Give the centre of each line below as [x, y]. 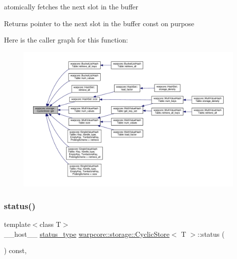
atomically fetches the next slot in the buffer [71, 6]
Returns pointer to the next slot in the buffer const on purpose [99, 23]
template [17, 224]
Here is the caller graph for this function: [66, 40]
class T [50, 224]
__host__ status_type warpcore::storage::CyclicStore [87, 234]
